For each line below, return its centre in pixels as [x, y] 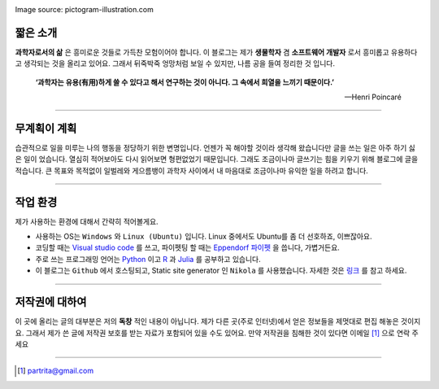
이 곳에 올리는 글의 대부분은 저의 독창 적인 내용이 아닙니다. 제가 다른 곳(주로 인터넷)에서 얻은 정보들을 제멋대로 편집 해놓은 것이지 [218, 321]
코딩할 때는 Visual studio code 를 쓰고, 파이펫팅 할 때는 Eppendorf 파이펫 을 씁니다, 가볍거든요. [188, 247]
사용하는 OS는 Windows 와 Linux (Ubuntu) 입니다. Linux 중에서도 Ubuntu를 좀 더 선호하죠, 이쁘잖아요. [204, 237]
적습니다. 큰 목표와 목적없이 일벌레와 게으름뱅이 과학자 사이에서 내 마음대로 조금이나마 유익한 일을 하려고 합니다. [192, 170]
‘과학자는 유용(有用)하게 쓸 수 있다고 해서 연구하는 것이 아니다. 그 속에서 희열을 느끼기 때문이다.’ [185, 82]
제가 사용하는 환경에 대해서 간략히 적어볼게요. [87, 221]
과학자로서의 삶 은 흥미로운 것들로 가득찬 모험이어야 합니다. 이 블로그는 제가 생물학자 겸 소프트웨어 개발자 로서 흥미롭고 [202, 52]
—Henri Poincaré [373, 97]
